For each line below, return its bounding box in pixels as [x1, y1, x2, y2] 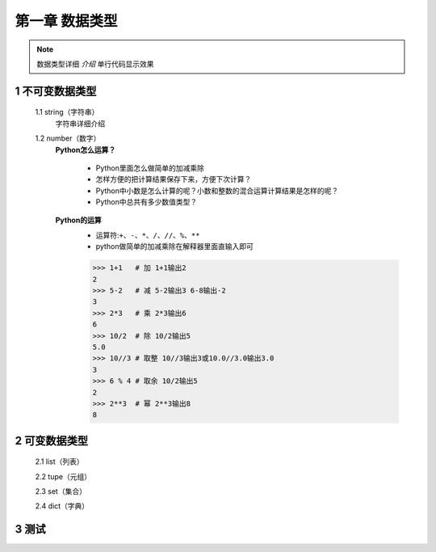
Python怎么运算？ [55, 145, 116, 154]
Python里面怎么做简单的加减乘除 [95, 162, 205, 173]
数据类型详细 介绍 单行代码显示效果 [36, 59, 154, 69]
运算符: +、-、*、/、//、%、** [95, 230, 200, 240]
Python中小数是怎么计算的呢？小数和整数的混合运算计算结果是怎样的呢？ [95, 186, 339, 196]
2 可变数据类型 [15, 433, 89, 448]
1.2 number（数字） [35, 133, 101, 143]
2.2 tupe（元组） [35, 471, 92, 481]
